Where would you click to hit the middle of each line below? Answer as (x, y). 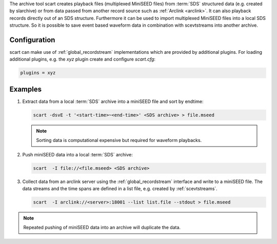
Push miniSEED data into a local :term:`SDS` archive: (78, 154)
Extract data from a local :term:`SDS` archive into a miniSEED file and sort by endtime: (113, 101)
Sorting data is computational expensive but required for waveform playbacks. (119, 140)
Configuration (32, 40)
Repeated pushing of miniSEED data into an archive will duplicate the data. (102, 228)
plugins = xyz (38, 73)
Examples (26, 89)
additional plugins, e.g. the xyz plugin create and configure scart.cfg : (83, 59)
